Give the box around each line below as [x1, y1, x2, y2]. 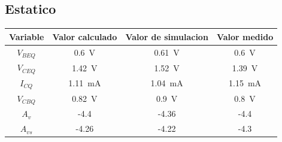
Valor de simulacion [125, 30, 208, 43]
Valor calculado [52, 30, 117, 43]
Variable [9, 30, 44, 43]
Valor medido [216, 30, 274, 43]
